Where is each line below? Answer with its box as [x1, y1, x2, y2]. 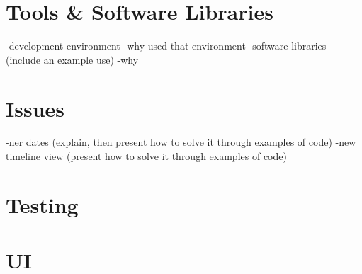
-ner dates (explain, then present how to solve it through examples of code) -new [6, 135, 356, 149]
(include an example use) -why [6, 52, 139, 67]
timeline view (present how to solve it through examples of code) [6, 149, 287, 164]
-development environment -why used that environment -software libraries [6, 38, 327, 53]
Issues [6, 93, 64, 122]
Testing [6, 190, 79, 219]
